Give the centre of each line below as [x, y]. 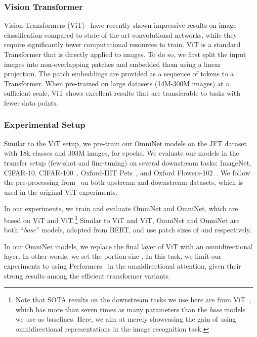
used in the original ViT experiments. [61, 192]
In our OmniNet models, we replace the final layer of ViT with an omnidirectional [128, 246]
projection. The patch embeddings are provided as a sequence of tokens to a [119, 74]
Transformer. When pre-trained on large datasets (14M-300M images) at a [117, 83]
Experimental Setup [45, 125]
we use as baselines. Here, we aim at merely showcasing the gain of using [126, 319]
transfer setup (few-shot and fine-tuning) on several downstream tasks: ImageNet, [128, 162]
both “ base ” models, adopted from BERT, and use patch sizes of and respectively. [128, 230]
